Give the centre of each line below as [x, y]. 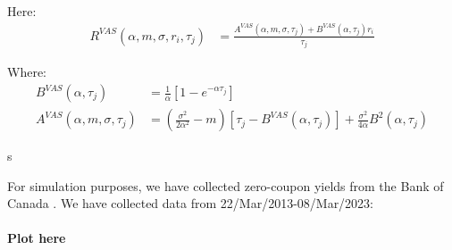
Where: [27, 72]
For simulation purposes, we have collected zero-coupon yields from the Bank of [226, 185]
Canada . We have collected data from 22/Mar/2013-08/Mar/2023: [191, 203]
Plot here [37, 238]
